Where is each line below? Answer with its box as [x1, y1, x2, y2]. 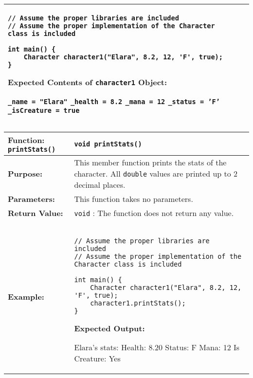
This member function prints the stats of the [74, 157, 227, 168]
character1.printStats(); [90, 299, 186, 307]
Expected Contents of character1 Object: [8, 76, 167, 88]
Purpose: [8, 168, 43, 179]
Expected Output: [74, 323, 145, 334]
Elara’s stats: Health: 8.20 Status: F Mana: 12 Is [74, 342, 240, 353]
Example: [8, 291, 44, 302]
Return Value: [8, 207, 63, 218]
